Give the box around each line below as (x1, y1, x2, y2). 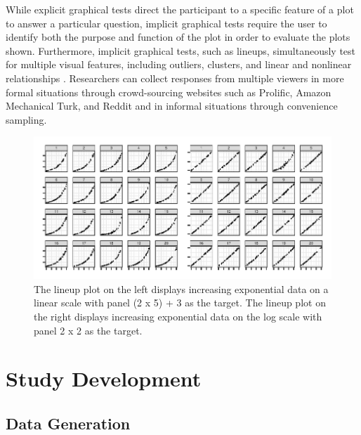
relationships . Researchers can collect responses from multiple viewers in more (6, 70, 344, 85)
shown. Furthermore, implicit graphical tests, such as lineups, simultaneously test (6, 43, 356, 58)
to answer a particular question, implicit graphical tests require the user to (6, 15, 327, 30)
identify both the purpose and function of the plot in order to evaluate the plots (6, 30, 350, 44)
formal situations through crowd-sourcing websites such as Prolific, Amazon (6, 84, 332, 99)
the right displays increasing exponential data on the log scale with (34, 309, 322, 324)
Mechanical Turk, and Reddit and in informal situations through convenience (6, 98, 338, 113)
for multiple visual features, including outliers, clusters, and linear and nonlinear (6, 57, 352, 72)
